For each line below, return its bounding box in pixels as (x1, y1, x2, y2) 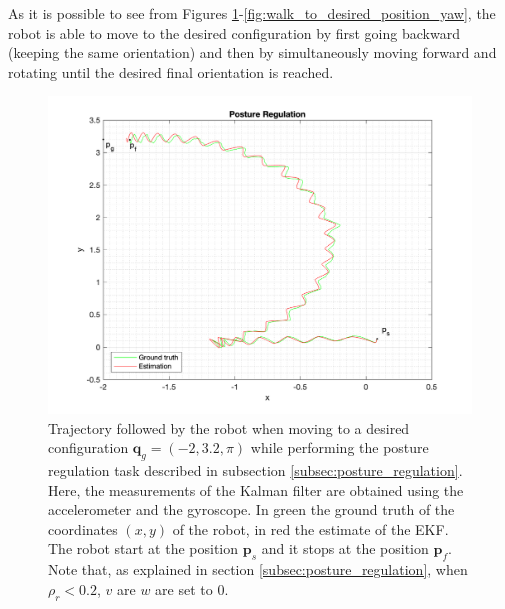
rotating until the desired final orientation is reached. (8, 61, 334, 82)
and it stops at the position (261, 538, 429, 559)
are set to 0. (155, 578, 229, 599)
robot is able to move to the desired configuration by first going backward (8, 22, 460, 43)
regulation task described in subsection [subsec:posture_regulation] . (48, 459, 463, 480)
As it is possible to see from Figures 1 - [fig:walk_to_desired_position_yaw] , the (8, 3, 496, 23)
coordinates (48, 518, 118, 539)
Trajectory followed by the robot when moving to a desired (48, 417, 410, 438)
